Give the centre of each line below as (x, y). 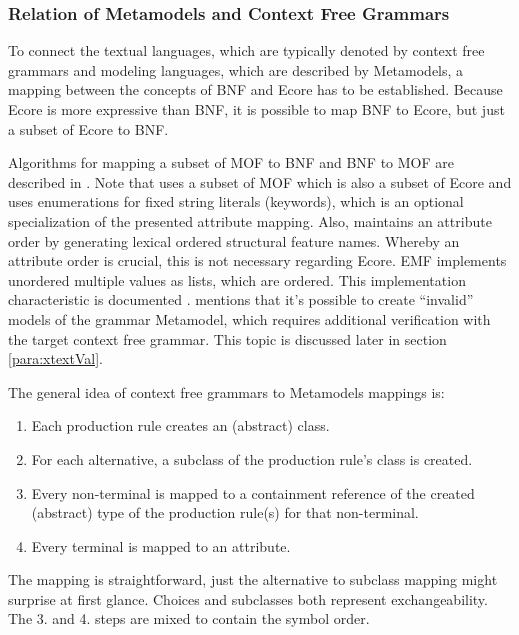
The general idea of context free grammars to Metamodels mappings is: (226, 391)
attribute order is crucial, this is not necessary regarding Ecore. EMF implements (257, 260)
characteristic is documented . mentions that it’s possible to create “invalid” (241, 299)
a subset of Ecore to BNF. (88, 128)
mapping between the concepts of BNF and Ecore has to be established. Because (255, 89)
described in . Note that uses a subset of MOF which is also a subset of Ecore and (260, 181)
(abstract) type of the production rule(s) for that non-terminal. (225, 512)
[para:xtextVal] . (55, 358)
